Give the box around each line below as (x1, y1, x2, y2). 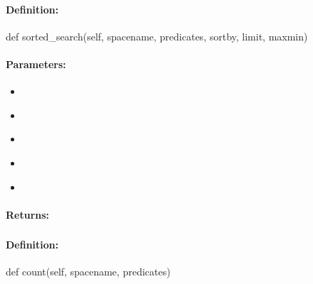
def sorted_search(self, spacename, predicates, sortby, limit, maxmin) (6, 28, 308, 43)
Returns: (6, 207, 50, 222)
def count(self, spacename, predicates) (6, 264, 171, 279)
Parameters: (6, 56, 66, 71)
